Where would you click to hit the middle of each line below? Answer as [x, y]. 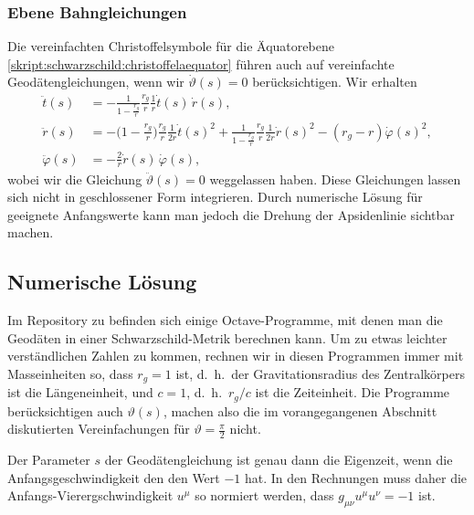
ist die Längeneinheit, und [80, 392]
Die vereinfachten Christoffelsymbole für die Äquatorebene [171, 46]
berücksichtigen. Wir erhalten [335, 82]
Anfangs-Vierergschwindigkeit [90, 495]
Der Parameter [49, 460]
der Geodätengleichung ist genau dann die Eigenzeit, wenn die [279, 460]
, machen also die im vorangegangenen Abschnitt [300, 410]
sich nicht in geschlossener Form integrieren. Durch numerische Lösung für [215, 197]
